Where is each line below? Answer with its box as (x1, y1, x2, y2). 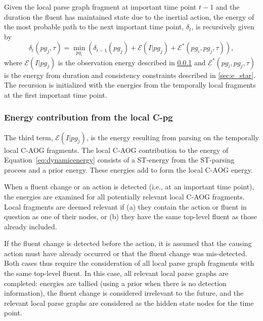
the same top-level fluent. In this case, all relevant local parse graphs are (4, 268, 229, 278)
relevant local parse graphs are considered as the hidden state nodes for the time (4, 297, 254, 308)
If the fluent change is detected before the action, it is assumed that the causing (4, 238, 252, 249)
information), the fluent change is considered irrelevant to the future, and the (4, 288, 244, 298)
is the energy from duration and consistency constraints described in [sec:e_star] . (4, 69, 256, 80)
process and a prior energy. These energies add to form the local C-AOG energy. (4, 164, 253, 175)
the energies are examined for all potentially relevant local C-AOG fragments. (4, 191, 245, 202)
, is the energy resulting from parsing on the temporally (86, 132, 259, 142)
